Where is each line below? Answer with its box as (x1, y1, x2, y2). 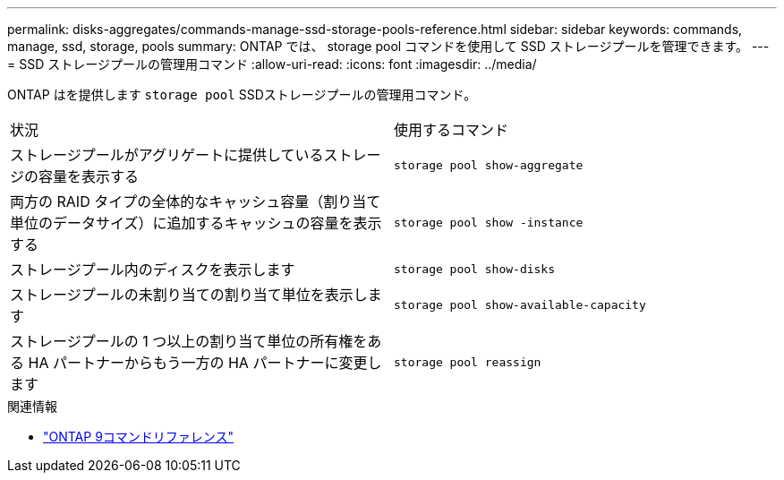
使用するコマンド (394, 121, 509, 139)
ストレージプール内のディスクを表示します (10, 261, 295, 279)
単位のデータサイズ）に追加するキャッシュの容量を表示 (10, 214, 382, 232)
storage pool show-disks (394, 261, 556, 276)
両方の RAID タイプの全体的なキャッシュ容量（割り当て (10, 193, 381, 210)
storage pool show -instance (394, 215, 584, 229)
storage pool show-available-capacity (394, 297, 646, 312)
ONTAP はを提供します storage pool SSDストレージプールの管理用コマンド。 (7, 87, 477, 102)
